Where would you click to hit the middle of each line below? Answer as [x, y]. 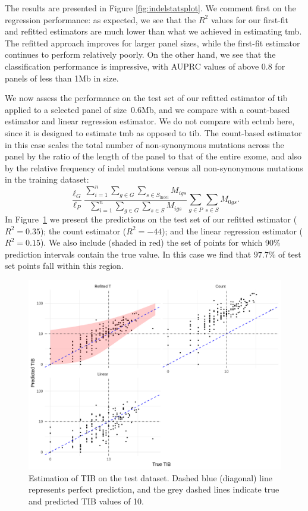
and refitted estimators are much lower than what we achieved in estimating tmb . [153, 31]
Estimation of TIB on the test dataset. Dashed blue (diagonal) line [151, 477]
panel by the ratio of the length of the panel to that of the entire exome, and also [153, 156]
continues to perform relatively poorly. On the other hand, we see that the [140, 54]
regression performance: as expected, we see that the [100, 19]
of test [290, 254]
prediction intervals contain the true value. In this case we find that [128, 254]
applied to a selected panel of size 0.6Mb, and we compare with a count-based [147, 109]
